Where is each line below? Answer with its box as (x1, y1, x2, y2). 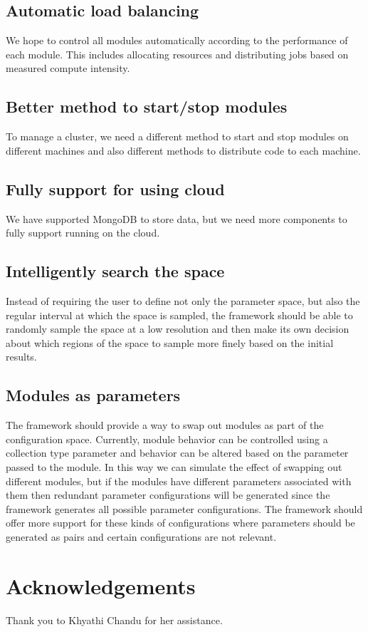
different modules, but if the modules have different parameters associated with (6, 473, 352, 488)
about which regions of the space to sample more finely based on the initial (6, 335, 334, 350)
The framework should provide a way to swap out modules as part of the (6, 418, 324, 432)
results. (6, 349, 37, 364)
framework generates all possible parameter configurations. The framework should (6, 501, 363, 516)
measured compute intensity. (6, 61, 130, 76)
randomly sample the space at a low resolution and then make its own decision (6, 321, 349, 336)
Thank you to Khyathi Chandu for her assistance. (6, 612, 223, 627)
